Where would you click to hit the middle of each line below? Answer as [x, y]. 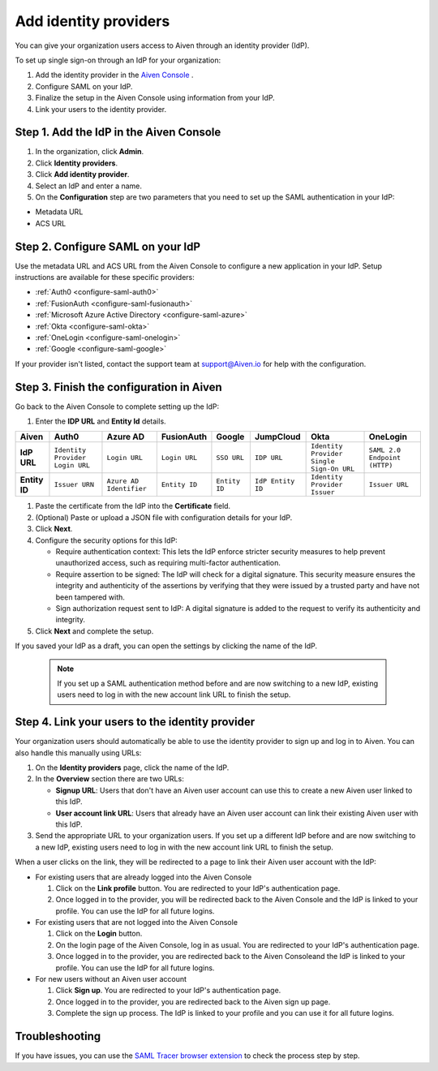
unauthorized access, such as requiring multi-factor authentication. [168, 563]
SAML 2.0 [385, 450]
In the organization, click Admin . [90, 152]
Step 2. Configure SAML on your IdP [108, 246]
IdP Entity [275, 481]
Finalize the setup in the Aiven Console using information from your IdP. [155, 98]
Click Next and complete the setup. [94, 631]
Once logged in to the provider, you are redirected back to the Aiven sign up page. [193, 1001]
